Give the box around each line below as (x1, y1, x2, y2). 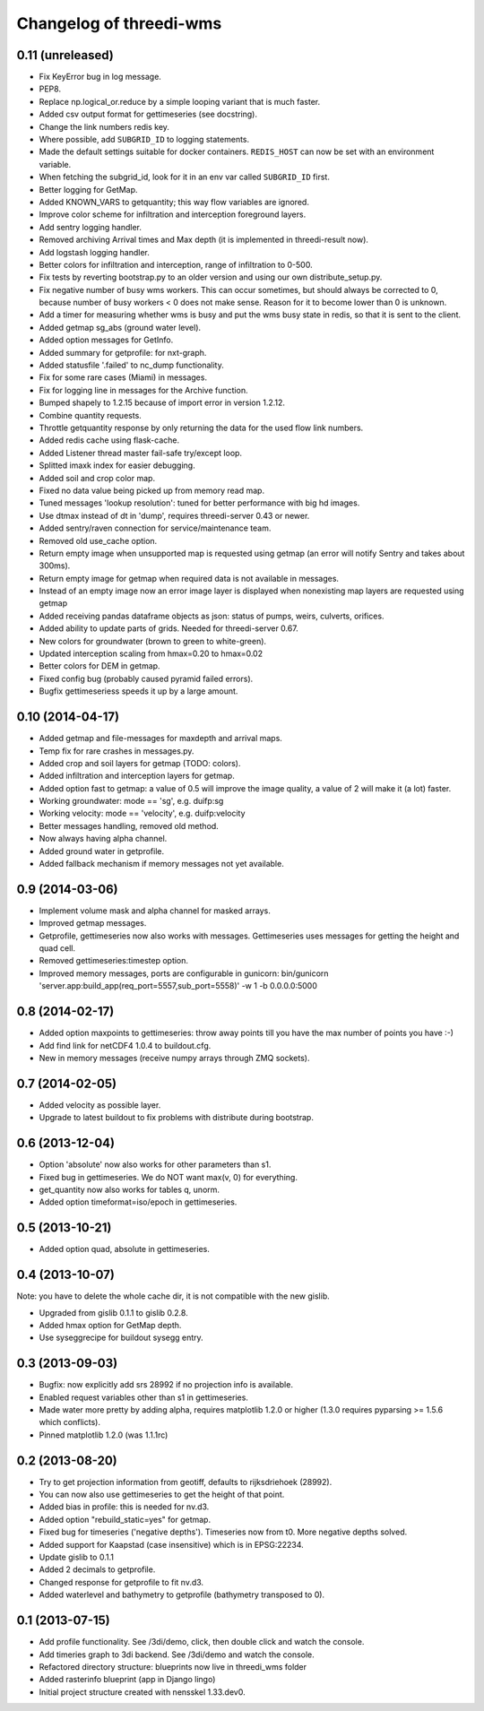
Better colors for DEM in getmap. (39, 661, 160, 671)
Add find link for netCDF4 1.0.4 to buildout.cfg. (39, 1040, 212, 1050)
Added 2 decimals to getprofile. (39, 1564, 156, 1575)
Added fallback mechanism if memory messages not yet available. (39, 859, 284, 869)
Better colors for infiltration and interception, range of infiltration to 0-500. (39, 259, 313, 270)
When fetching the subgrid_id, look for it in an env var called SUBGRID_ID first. (39, 171, 331, 183)
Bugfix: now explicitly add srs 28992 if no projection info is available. (39, 1379, 293, 1390)
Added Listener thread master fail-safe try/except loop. (39, 447, 242, 458)
